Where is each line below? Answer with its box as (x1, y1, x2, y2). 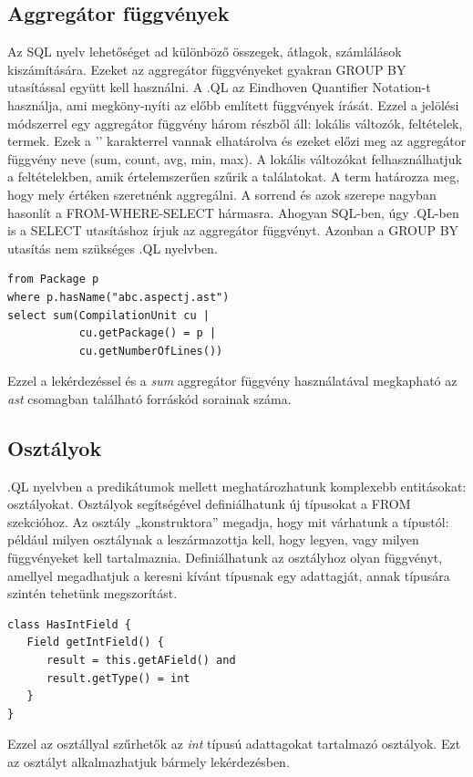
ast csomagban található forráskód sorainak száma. (7, 388, 292, 408)
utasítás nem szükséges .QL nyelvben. (7, 238, 218, 257)
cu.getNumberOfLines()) (78, 344, 223, 357)
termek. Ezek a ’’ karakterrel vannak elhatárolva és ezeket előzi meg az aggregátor (7, 131, 467, 150)
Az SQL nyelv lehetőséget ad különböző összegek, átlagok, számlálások (7, 42, 402, 61)
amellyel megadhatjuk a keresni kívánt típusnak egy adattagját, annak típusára (7, 565, 450, 585)
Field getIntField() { (26, 636, 164, 649)
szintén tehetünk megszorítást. (7, 584, 178, 603)
